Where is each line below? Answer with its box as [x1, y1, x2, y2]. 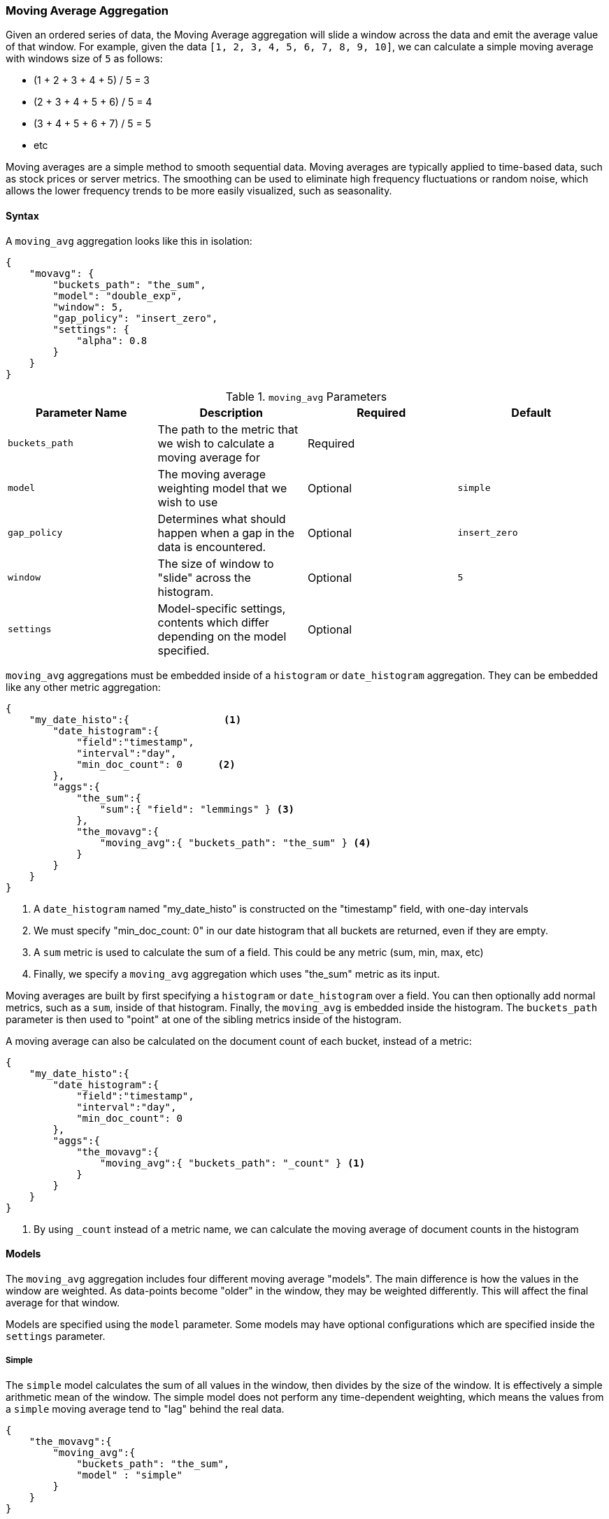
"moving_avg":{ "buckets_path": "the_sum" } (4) [99, 836, 371, 848]
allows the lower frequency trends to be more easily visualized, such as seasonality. [6, 185, 392, 197]
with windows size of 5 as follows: [6, 52, 163, 65]
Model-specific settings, [157, 601, 286, 615]
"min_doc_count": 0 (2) [76, 758, 236, 770]
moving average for [157, 450, 260, 464]
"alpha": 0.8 [76, 334, 148, 346]
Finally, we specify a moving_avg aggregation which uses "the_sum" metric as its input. [34, 967, 440, 980]
